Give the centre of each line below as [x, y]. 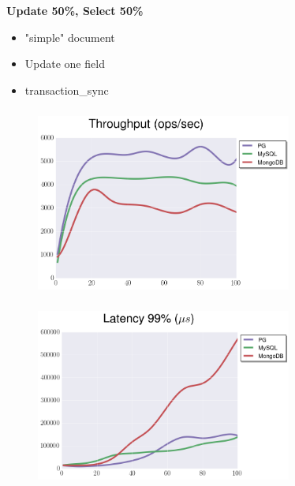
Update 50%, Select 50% [75, 10]
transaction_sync [67, 90]
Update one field [65, 64]
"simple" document [70, 37]
